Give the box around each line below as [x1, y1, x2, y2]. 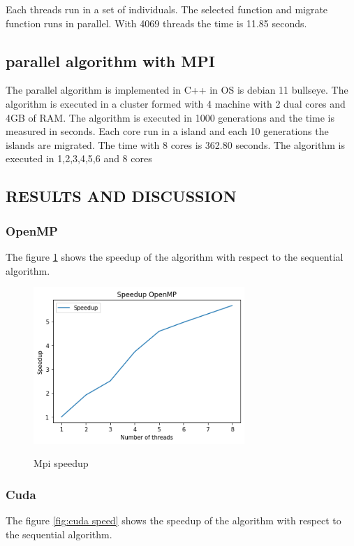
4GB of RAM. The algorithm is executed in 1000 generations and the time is [6, 110, 334, 124]
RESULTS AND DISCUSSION [6, 185, 237, 207]
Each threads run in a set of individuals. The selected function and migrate [6, 2, 328, 16]
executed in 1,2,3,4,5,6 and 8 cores [6, 151, 152, 166]
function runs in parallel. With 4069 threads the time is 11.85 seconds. [6, 15, 307, 30]
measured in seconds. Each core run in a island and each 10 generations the [6, 124, 329, 138]
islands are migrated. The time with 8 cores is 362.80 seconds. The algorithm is [6, 137, 345, 152]
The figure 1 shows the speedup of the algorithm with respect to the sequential [6, 249, 344, 264]
